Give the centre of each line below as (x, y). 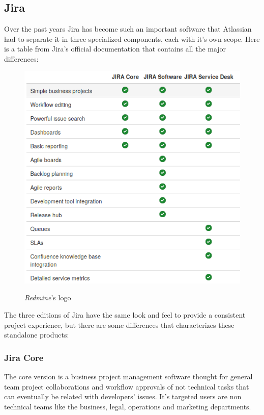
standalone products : (37, 335)
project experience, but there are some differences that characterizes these (119, 325)
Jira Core (24, 357)
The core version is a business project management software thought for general (128, 377)
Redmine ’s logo (48, 297)
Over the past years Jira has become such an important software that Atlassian (128, 29)
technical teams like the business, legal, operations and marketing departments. (128, 406)
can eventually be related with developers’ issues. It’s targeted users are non (123, 396)
